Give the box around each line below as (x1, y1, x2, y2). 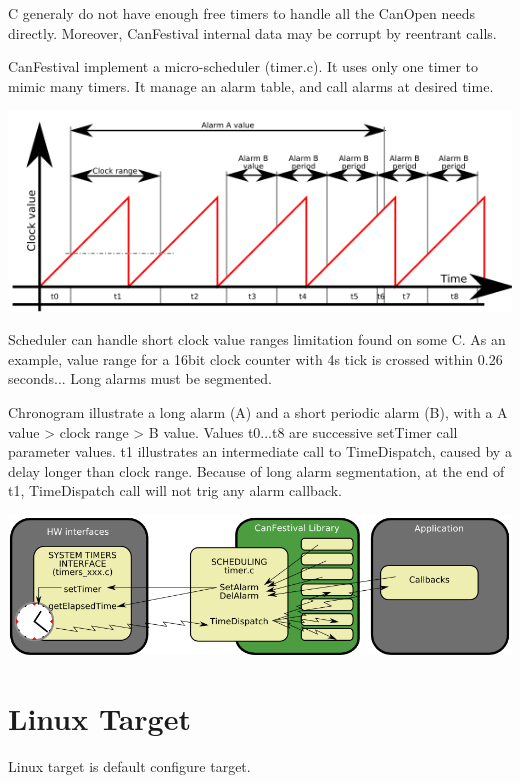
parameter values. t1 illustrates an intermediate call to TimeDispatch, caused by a (8, 441, 512, 462)
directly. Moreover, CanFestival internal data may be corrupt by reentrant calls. (8, 22, 497, 43)
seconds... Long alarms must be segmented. (8, 368, 272, 389)
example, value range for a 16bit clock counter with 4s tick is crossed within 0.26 (8, 348, 503, 369)
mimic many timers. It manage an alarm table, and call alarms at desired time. (8, 75, 494, 96)
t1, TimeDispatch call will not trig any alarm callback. (8, 480, 343, 501)
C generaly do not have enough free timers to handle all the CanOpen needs (8, 3, 475, 23)
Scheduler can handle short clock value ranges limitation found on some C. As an (8, 329, 506, 350)
